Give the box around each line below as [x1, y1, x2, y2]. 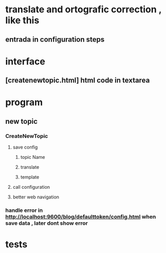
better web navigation [12, 194, 60, 200]
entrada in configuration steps [5, 35, 105, 44]
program [5, 97, 43, 109]
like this [5, 14, 40, 26]
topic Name [20, 154, 45, 160]
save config [12, 144, 38, 150]
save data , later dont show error [5, 220, 88, 227]
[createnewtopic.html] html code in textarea [5, 76, 150, 85]
